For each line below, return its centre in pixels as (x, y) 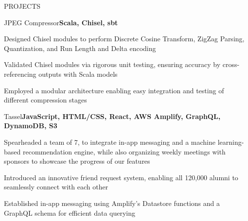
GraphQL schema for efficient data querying (70, 212)
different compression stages (45, 100)
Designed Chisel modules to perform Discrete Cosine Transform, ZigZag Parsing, (124, 39)
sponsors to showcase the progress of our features (77, 161)
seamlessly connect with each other (56, 187)
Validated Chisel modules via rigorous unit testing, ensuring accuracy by (112, 64)
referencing (20, 74)
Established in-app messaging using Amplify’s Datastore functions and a (112, 203)
